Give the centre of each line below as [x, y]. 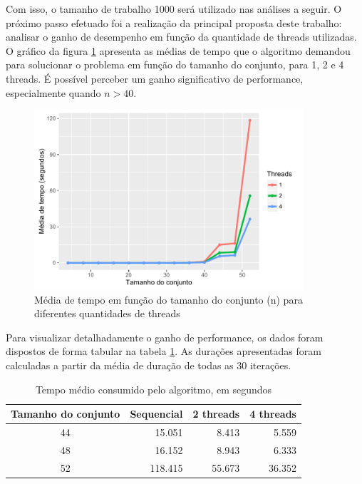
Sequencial [156, 414]
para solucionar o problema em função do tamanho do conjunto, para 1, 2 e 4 [175, 65]
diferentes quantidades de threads [107, 313]
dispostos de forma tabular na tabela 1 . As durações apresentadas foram [164, 351]
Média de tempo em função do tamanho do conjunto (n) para [169, 299]
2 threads [216, 414]
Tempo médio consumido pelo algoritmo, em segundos [154, 389]
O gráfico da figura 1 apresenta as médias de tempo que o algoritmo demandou [178, 50]
